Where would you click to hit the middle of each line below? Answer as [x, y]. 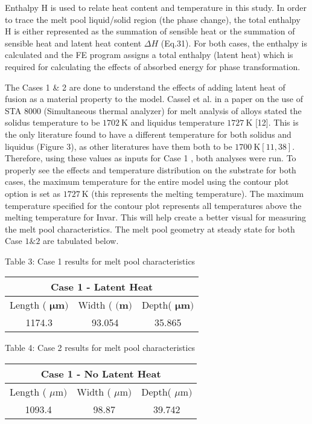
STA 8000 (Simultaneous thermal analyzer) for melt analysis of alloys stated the [153, 110]
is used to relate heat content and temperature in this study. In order [179, 7]
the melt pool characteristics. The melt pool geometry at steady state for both [150, 229]
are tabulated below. [81, 241]
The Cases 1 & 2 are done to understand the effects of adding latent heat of [145, 87]
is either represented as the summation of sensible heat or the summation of [154, 31]
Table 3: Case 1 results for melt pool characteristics [100, 261]
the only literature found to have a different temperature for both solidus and [148, 134]
